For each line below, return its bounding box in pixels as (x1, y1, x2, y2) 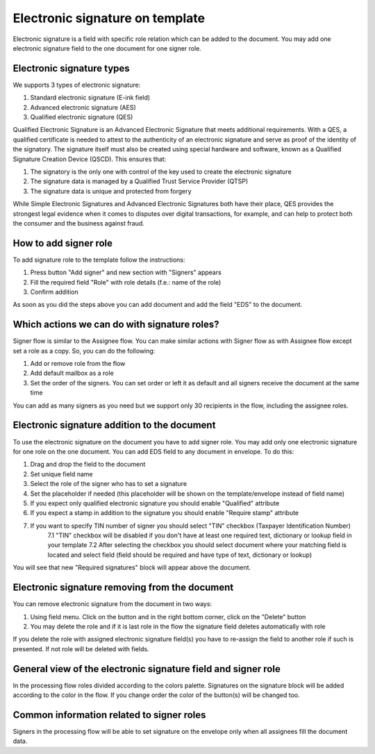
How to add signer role (12, 237, 113, 249)
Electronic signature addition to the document (12, 419, 216, 431)
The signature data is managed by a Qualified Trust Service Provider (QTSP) (30, 177, 249, 185)
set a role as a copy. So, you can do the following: (12, 346, 156, 355)
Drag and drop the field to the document (30, 460, 146, 469)
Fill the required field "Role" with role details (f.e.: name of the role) (30, 278, 222, 286)
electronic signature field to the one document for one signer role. (12, 44, 201, 52)
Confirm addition (30, 288, 79, 296)
